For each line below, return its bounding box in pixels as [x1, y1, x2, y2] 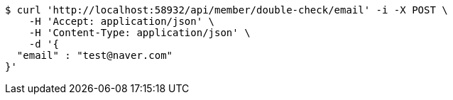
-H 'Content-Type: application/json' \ [28, 27, 251, 38]
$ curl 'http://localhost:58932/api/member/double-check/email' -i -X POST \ [5, 4, 448, 16]
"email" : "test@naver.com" [16, 50, 173, 61]
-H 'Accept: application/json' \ [28, 16, 215, 27]
